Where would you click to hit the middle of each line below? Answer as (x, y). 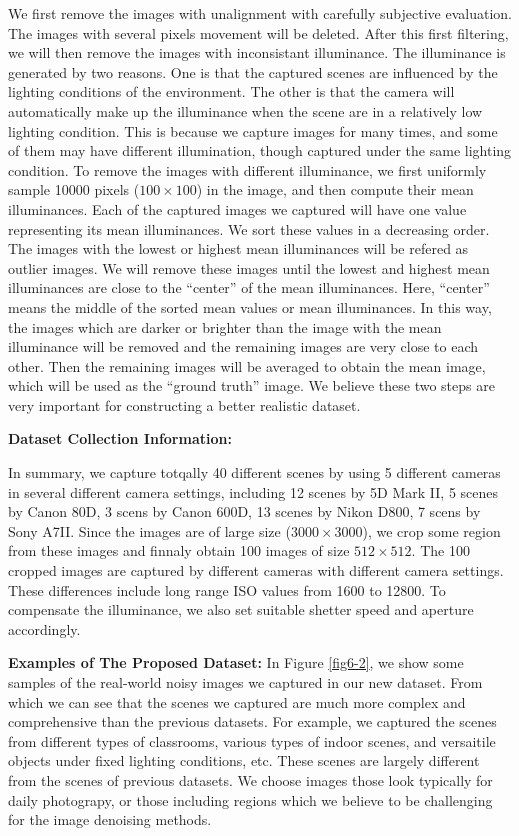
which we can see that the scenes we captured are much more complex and (237, 701)
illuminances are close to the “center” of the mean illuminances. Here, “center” (249, 287)
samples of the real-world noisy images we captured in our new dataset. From (245, 682)
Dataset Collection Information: (120, 438)
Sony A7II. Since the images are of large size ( (149, 530)
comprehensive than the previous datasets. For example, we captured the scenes (252, 721)
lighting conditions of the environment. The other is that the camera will (231, 91)
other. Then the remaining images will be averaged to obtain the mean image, (247, 365)
